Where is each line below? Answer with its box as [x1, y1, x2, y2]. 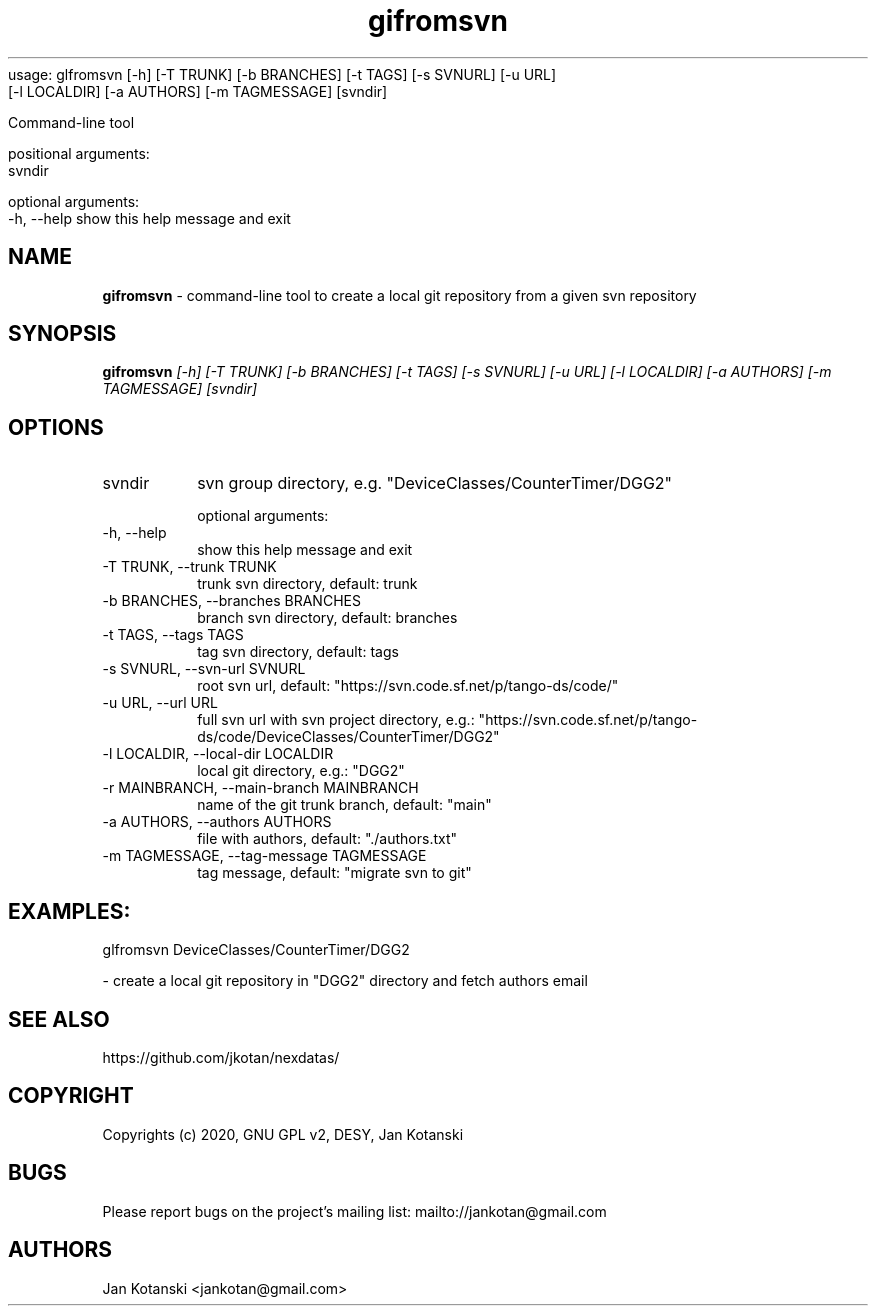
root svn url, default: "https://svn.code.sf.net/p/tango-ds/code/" [197, 677, 619, 695]
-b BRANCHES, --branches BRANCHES [102, 592, 361, 610]
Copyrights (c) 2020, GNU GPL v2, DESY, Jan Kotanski [102, 1125, 464, 1143]
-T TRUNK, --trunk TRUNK [102, 558, 277, 576]
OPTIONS [8, 414, 104, 440]
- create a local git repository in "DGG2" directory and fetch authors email [102, 972, 588, 990]
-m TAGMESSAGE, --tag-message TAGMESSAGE [102, 847, 427, 865]
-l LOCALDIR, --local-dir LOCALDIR [102, 745, 334, 763]
